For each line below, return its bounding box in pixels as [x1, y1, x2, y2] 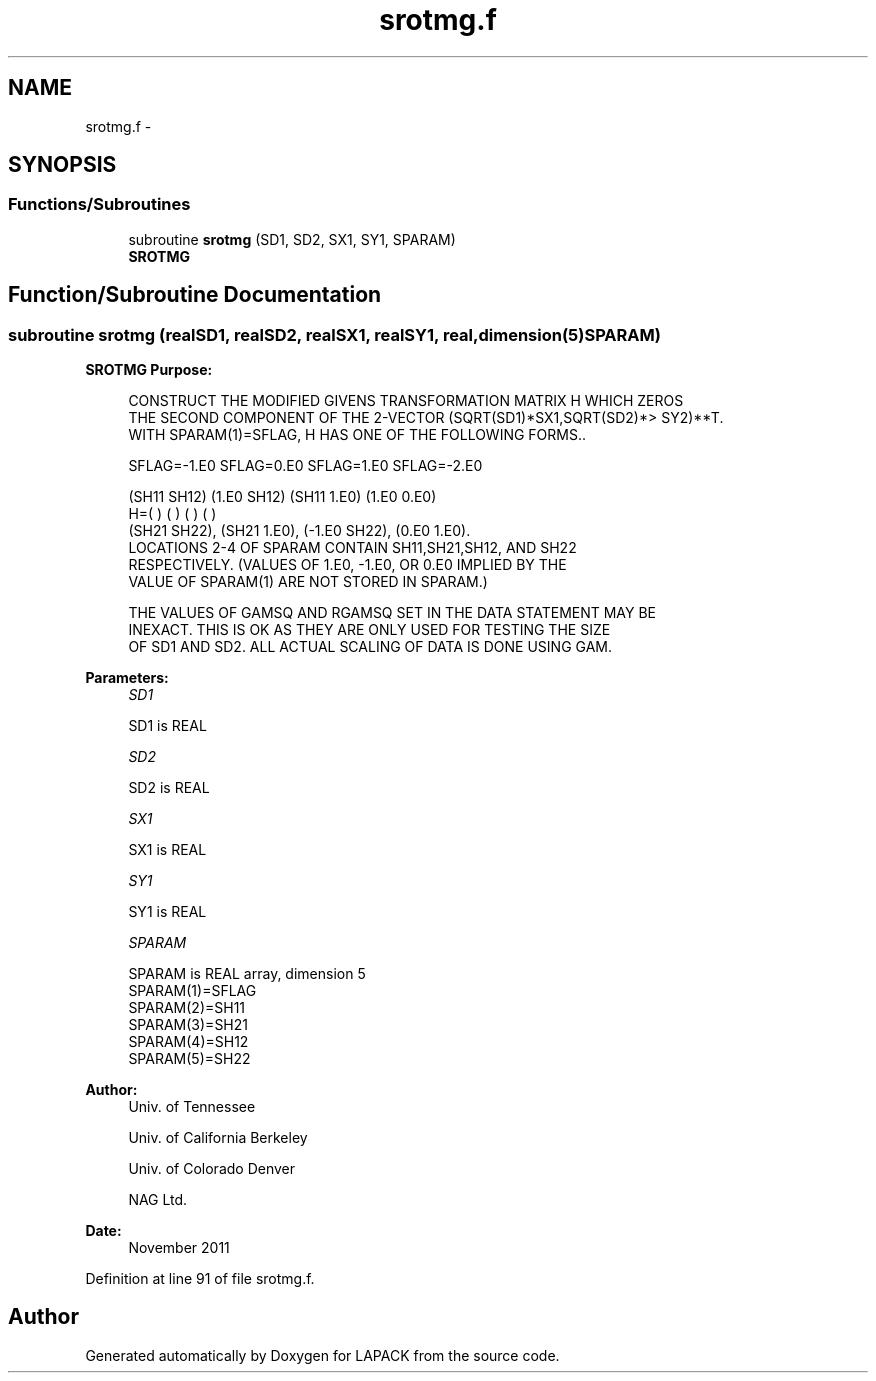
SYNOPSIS [8, 152, 117, 178]
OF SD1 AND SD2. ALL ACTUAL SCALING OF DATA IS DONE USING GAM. [128, 638, 612, 656]
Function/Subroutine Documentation [8, 282, 382, 308]
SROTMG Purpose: [85, 361, 213, 379]
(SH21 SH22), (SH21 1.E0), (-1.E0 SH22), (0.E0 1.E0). [128, 522, 471, 540]
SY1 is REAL [128, 903, 207, 921]
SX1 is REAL [128, 841, 207, 859]
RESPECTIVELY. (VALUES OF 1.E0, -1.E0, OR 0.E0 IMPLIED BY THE [128, 556, 567, 574]
